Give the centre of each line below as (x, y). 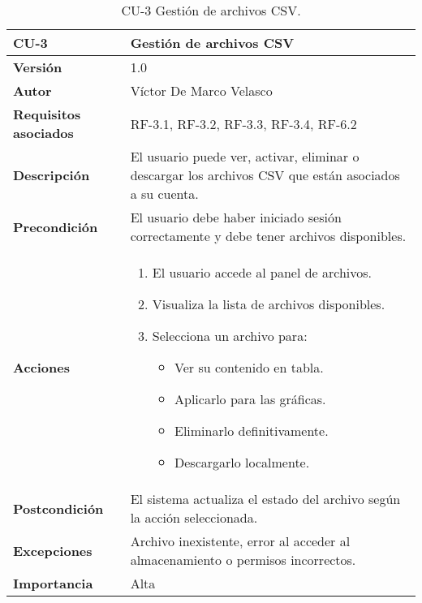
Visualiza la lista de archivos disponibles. (269, 304)
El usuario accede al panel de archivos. (262, 272)
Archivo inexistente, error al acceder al (240, 541)
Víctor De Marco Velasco (201, 90)
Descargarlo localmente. (242, 462)
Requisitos (47, 114)
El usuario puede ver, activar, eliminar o (245, 156)
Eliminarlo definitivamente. (252, 431)
